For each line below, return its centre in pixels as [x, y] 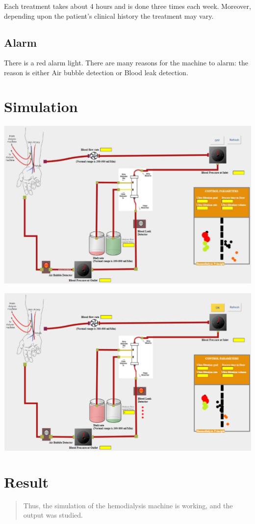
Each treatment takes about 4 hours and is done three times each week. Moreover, [127, 6]
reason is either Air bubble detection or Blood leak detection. [96, 72]
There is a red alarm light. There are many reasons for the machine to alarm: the [126, 63]
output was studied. [53, 515]
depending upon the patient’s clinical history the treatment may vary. [109, 15]
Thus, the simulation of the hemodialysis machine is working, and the [128, 505]
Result [26, 481]
